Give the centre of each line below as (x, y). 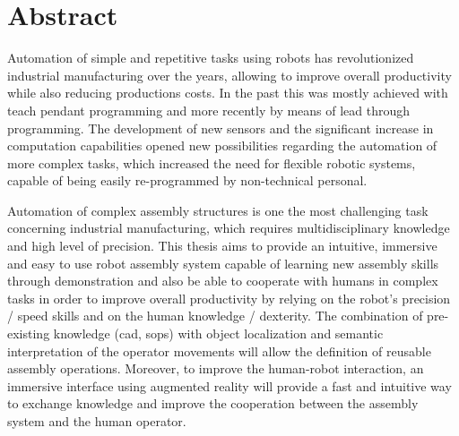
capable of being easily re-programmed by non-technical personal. (187, 180)
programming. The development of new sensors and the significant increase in (221, 128)
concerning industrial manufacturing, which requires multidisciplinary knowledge (229, 228)
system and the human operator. (97, 421)
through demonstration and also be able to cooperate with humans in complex (223, 281)
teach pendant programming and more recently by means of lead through (209, 110)
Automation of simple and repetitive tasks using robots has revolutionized (211, 58)
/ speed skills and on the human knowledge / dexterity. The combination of (215, 316)
